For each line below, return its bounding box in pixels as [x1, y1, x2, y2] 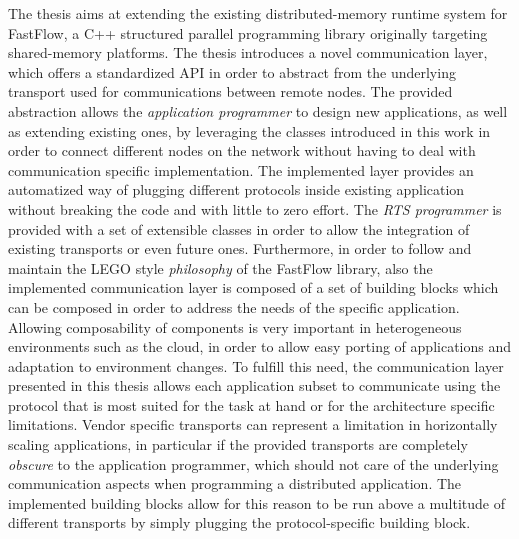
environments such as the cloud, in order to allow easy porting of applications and [8, 336, 512, 357]
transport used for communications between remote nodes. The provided [8, 81, 453, 102]
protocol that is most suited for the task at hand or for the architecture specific [8, 394, 495, 415]
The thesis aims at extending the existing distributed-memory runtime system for [8, 3, 508, 23]
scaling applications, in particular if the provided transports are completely [8, 434, 468, 455]
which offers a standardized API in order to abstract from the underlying [8, 61, 456, 82]
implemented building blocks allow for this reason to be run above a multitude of [8, 492, 505, 513]
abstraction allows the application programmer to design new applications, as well [8, 100, 508, 121]
